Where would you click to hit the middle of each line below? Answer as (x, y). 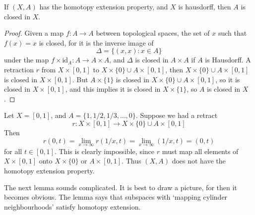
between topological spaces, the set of (153, 33)
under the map (27, 60)
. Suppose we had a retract (177, 115)
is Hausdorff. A (228, 60)
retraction (19, 69)
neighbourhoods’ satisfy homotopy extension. (72, 206)
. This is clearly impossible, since (104, 151)
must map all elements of (200, 151)
